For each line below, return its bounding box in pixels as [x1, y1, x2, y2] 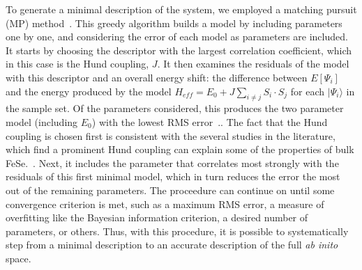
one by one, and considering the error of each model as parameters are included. [6, 29, 348, 44]
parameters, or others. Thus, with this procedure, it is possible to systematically [6, 223, 349, 238]
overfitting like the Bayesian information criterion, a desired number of [6, 210, 308, 225]
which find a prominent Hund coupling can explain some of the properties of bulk [6, 142, 354, 157]
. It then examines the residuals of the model [157, 56, 349, 71]
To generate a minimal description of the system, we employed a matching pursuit [6, 2, 357, 16]
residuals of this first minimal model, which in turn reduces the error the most [6, 169, 340, 184]
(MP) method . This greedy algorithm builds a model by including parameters [6, 15, 342, 30]
